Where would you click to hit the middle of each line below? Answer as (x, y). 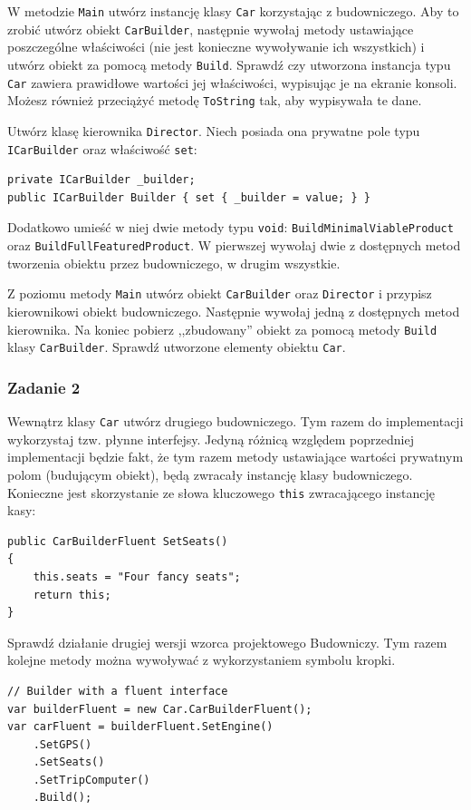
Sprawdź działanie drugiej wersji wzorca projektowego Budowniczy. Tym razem (227, 642)
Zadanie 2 (44, 387)
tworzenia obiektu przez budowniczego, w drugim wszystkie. (174, 263)
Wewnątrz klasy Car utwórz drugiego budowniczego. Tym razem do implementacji (235, 421)
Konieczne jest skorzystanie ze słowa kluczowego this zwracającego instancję (221, 492)
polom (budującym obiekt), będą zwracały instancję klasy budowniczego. (210, 474)
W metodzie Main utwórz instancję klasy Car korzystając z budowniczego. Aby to (233, 11)
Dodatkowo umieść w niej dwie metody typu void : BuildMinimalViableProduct (231, 227)
